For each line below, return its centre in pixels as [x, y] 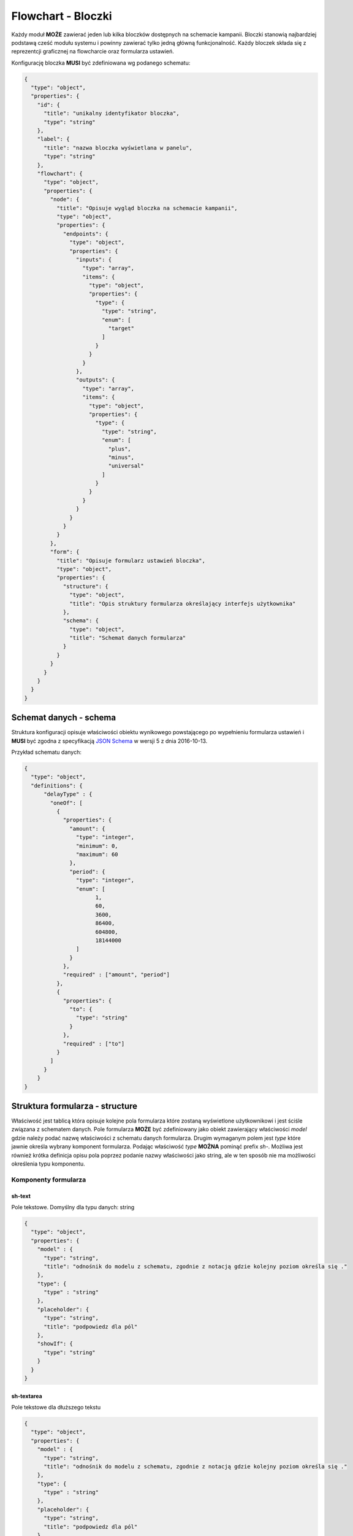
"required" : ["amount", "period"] [116, 975]
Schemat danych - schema [64, 718]
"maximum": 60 [97, 854]
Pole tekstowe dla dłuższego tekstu [56, 1407]
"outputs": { [95, 380]
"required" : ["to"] [94, 1044]
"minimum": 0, [97, 846]
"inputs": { [94, 259]
